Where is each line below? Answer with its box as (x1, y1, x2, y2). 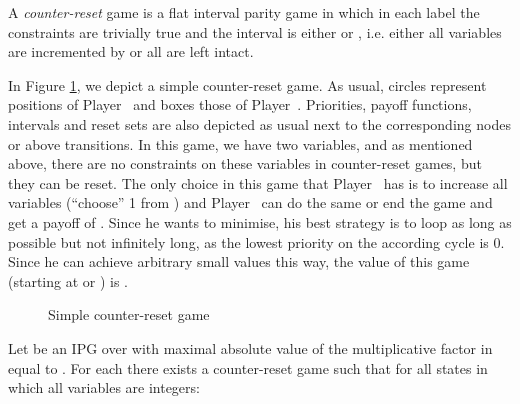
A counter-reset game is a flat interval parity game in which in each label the (8, 2, 480, 22)
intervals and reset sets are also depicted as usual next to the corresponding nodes (8, 113, 511, 134)
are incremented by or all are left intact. (8, 41, 254, 62)
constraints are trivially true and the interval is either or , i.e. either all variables (8, 21, 502, 42)
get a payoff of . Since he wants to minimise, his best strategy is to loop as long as (8, 211, 512, 232)
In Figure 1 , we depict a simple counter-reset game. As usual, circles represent (8, 74, 487, 95)
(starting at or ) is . (8, 270, 129, 291)
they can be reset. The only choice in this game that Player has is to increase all (8, 172, 508, 193)
